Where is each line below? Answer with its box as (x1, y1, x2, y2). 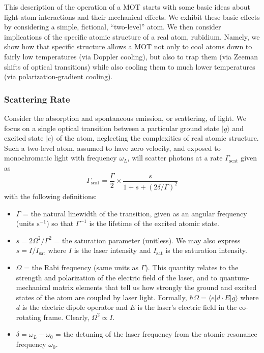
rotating (16, 311, 41, 322)
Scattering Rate (4, 92, 70, 105)
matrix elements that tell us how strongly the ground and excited (52, 282, 257, 293)
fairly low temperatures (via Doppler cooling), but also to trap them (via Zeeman (4, 51, 258, 61)
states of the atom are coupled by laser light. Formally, (16, 292, 187, 302)
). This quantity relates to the (145, 262, 239, 272)
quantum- (219, 272, 250, 282)
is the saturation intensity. (165, 245, 247, 255)
